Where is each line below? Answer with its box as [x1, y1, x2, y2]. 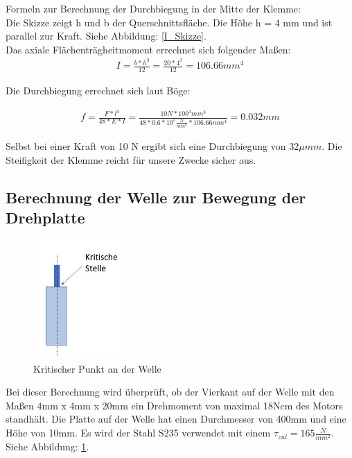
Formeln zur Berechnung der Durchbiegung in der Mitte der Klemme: [6, 1, 301, 15]
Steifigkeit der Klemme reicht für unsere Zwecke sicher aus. [6, 152, 256, 167]
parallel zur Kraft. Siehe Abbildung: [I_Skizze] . [6, 28, 206, 43]
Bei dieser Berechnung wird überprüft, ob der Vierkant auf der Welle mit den [6, 384, 335, 399]
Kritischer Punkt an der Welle [33, 361, 161, 375]
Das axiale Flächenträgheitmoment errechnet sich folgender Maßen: [6, 42, 291, 56]
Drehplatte [6, 207, 85, 228]
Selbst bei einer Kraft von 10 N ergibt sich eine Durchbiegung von [6, 139, 286, 153]
